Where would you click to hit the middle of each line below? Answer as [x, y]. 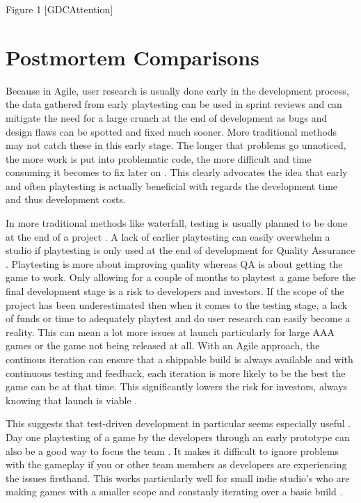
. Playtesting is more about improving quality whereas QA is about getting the [174, 263]
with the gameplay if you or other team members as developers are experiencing [176, 464]
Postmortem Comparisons [133, 57]
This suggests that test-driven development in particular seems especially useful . [178, 423]
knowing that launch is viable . [72, 400]
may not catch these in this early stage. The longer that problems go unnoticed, [176, 145]
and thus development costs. [66, 199]
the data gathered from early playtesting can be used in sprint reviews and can [174, 104]
